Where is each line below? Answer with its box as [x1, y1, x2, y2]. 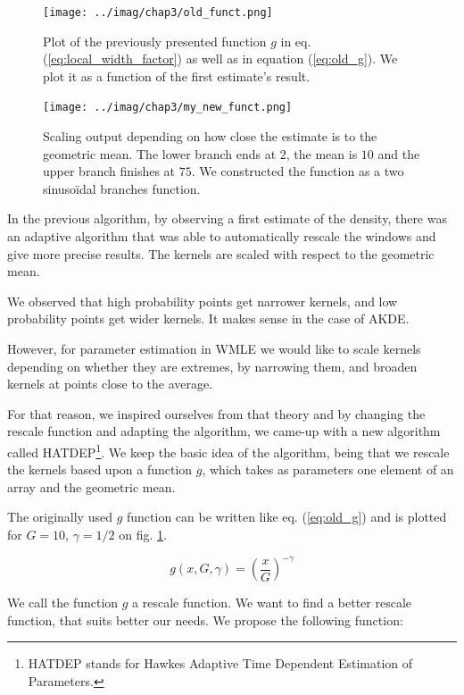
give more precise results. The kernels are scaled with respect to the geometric [7, 244, 435, 263]
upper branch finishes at [43, 162, 176, 180]
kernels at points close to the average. [7, 374, 213, 393]
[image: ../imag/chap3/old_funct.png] [43, 6, 273, 19]
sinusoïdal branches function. [43, 179, 201, 197]
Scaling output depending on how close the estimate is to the [43, 127, 377, 146]
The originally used [7, 507, 112, 526]
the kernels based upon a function [7, 460, 193, 479]
